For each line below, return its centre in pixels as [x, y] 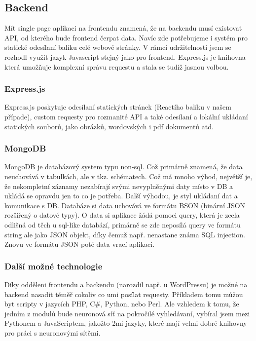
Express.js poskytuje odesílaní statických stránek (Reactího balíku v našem [118, 107]
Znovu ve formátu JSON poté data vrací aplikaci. [80, 244]
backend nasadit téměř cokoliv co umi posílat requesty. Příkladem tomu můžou [124, 294]
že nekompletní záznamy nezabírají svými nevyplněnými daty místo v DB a [119, 186]
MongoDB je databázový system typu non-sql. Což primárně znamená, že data [124, 167]
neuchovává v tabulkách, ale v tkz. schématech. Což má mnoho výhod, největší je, [128, 176]
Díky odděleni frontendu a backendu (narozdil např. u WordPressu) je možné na [126, 284]
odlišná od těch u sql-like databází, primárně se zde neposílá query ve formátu [123, 224]
